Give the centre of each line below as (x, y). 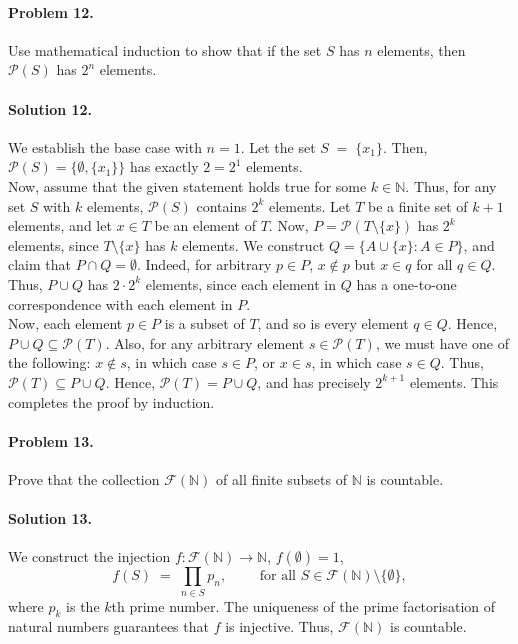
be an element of (205, 225)
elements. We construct (253, 244)
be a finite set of (418, 205)
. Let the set (278, 146)
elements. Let (309, 205)
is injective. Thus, (279, 626)
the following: (49, 362)
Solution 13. (50, 518)
